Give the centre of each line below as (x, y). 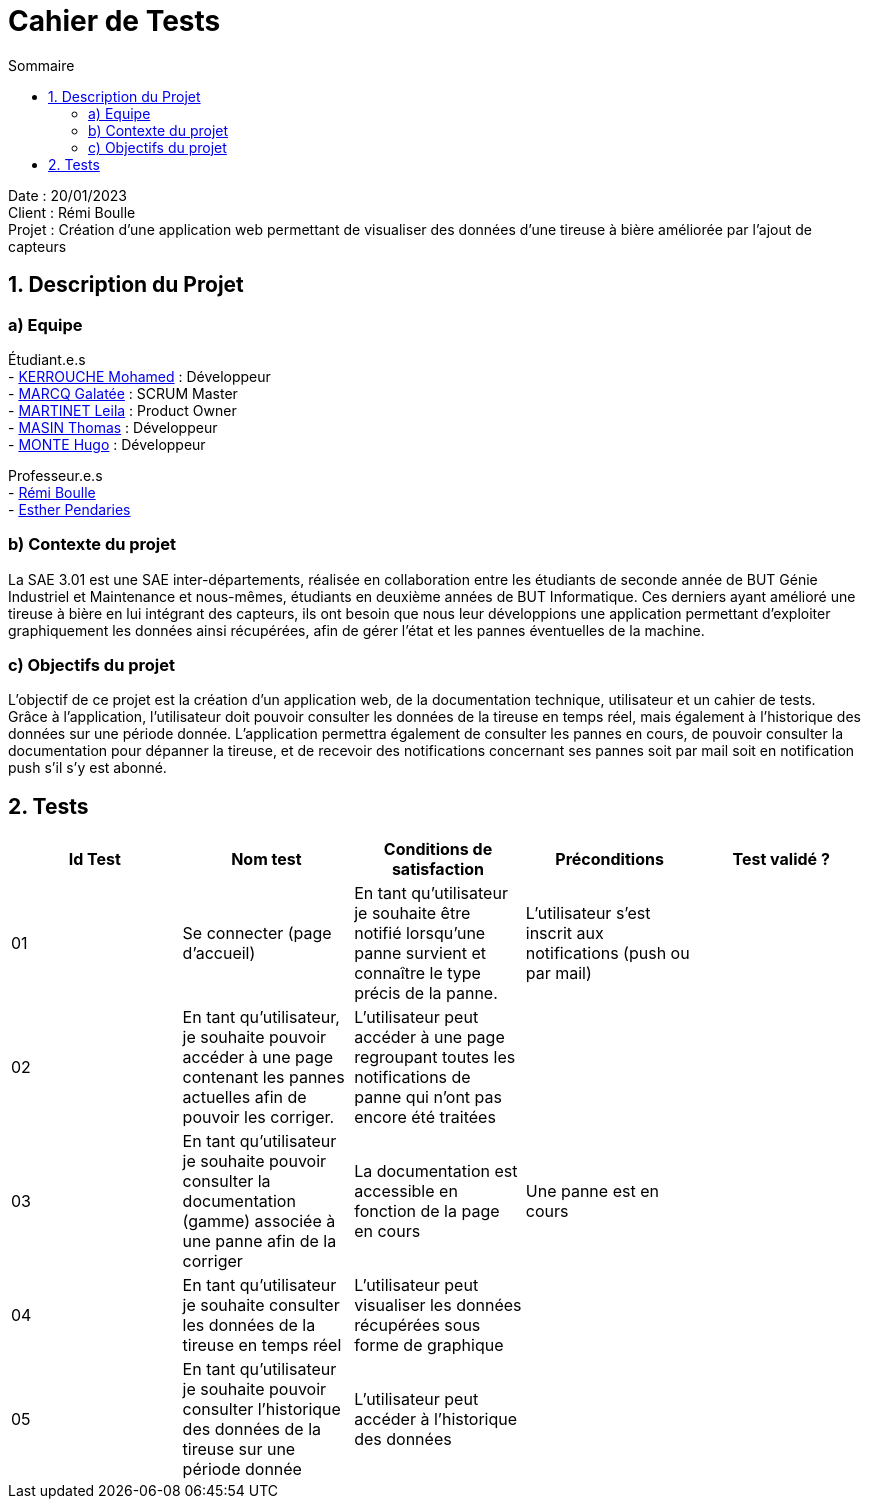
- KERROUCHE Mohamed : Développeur (139, 376)
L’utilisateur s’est (588, 913)
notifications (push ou (607, 953)
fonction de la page (427, 1211)
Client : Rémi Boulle (72, 212)
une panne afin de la (259, 1241)
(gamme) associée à (259, 1221)
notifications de (412, 1077)
